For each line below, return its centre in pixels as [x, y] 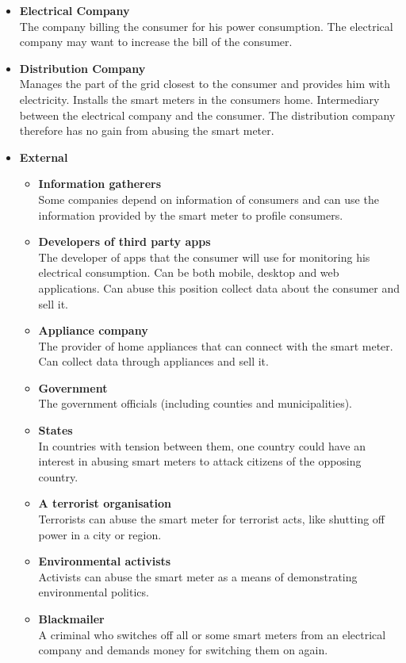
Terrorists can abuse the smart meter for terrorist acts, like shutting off [211, 519]
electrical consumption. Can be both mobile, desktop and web [189, 272]
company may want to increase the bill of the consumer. [156, 42]
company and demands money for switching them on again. [183, 650]
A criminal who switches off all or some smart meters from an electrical [212, 634]
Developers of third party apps [124, 241]
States [56, 430]
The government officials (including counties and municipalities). [195, 403]
